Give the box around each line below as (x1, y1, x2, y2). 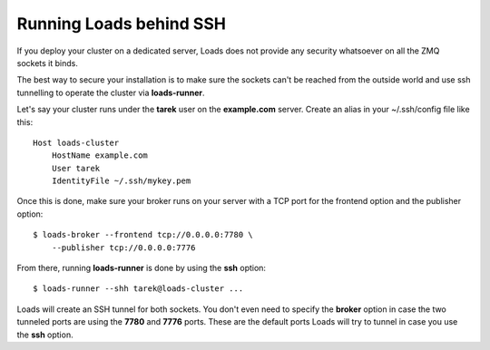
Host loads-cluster (33, 137, 120, 148)
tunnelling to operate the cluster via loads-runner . (16, 87, 205, 98)
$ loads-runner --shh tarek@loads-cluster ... (33, 284, 244, 294)
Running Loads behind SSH (16, 14, 227, 34)
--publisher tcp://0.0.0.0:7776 (51, 242, 196, 253)
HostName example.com (51, 151, 149, 160)
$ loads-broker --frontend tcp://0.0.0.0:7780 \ (33, 229, 253, 240)
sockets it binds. (16, 57, 79, 68)
